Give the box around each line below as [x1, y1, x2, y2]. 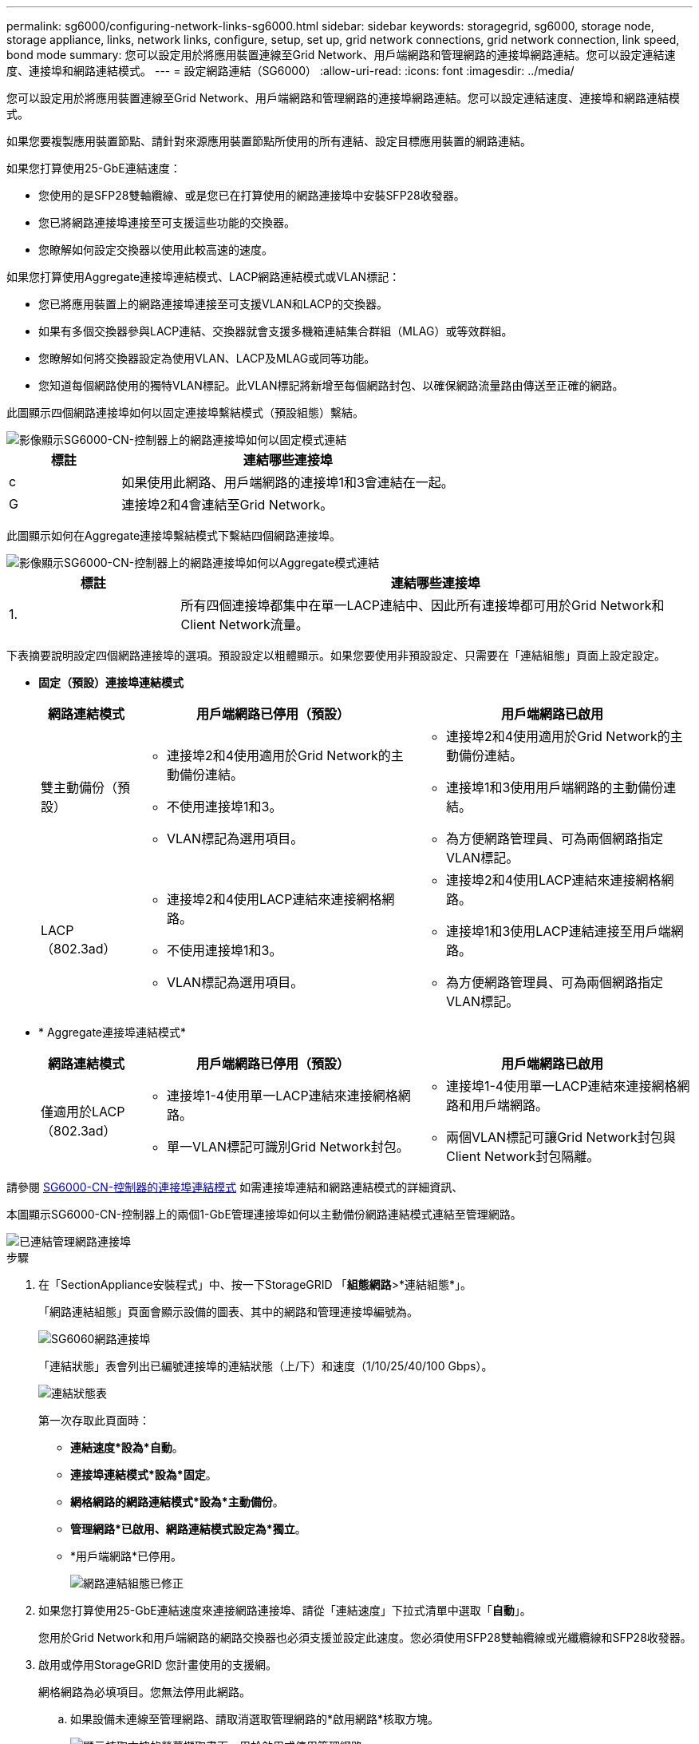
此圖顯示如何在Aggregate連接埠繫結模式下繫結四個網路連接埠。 [6, 529, 342, 542]
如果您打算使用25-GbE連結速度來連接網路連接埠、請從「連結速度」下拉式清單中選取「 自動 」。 [38, 1603, 531, 1617]
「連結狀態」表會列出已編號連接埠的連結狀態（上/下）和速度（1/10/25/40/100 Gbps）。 [38, 1359, 493, 1373]
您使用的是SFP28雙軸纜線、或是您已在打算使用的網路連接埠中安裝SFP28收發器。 [38, 188, 465, 202]
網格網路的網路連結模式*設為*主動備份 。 [70, 1495, 284, 1508]
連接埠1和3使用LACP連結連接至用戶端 [445, 923, 671, 939]
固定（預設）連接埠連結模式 [38, 676, 184, 689]
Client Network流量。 [180, 616, 309, 632]
